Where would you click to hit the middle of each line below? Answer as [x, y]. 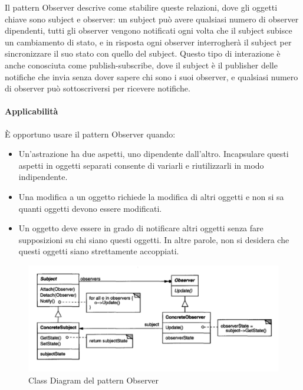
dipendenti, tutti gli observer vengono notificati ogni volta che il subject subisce [149, 30]
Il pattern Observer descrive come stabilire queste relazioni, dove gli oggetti [141, 7]
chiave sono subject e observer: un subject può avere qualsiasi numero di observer [152, 19]
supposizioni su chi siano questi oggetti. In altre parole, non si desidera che [154, 239]
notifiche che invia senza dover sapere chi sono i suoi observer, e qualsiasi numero [151, 76]
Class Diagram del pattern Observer [94, 380]
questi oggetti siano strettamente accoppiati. [99, 251]
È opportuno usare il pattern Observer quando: [90, 134]
